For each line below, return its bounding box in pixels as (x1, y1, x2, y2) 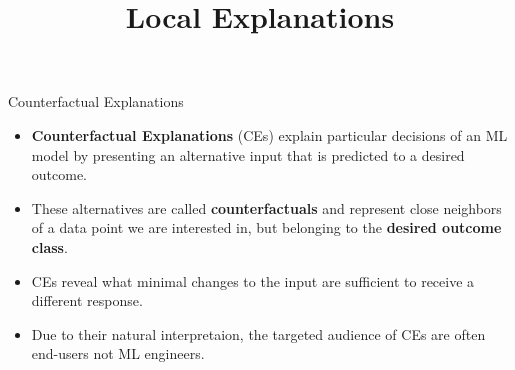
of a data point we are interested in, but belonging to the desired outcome (31, 217, 502, 238)
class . (31, 236, 68, 257)
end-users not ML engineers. (31, 343, 205, 364)
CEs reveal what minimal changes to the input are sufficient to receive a (31, 270, 475, 291)
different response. (31, 290, 143, 311)
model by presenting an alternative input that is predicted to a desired (31, 144, 465, 165)
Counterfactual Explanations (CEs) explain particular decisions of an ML (31, 124, 508, 145)
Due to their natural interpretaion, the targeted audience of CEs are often (31, 323, 486, 344)
